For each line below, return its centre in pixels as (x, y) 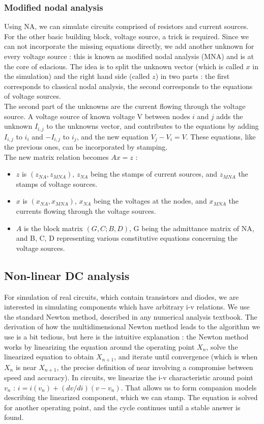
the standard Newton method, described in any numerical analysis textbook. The (131, 316)
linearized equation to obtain (49, 357)
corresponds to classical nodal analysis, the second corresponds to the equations (128, 86)
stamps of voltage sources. (57, 183)
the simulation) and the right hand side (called (77, 76)
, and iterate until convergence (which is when (186, 357)
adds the (230, 116)
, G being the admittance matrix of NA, (192, 228)
